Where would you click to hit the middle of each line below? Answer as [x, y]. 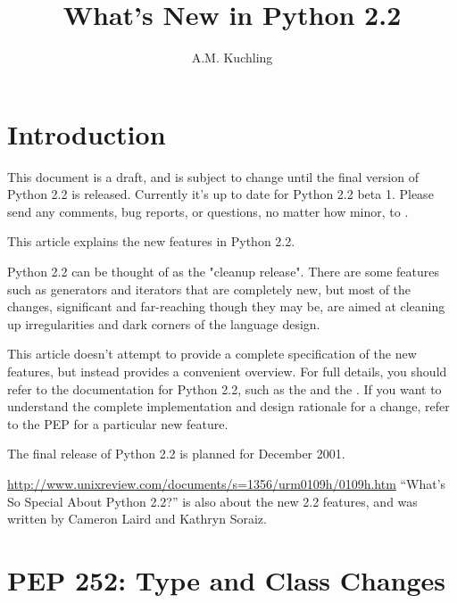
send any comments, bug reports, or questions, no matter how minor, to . [208, 211]
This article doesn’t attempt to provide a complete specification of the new [212, 354]
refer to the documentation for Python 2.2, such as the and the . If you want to [224, 388]
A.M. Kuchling [232, 58]
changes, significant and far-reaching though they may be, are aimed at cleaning [226, 306]
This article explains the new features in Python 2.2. [151, 241]
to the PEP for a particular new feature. [118, 423]
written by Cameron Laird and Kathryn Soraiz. [137, 519]
